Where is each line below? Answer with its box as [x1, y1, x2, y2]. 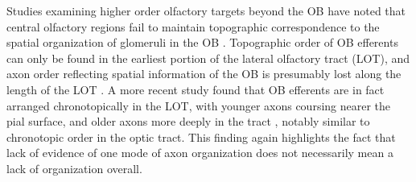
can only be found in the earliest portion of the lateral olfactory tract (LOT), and [6, 49, 410, 66]
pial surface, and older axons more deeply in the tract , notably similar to [6, 113, 370, 130]
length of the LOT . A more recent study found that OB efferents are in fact [6, 81, 385, 97]
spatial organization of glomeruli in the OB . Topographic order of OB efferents [6, 34, 398, 51]
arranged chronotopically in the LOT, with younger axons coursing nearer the [6, 97, 391, 114]
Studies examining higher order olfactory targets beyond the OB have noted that [6, 2, 406, 19]
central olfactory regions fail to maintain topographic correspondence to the [6, 18, 380, 35]
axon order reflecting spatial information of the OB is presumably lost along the [6, 65, 402, 82]
